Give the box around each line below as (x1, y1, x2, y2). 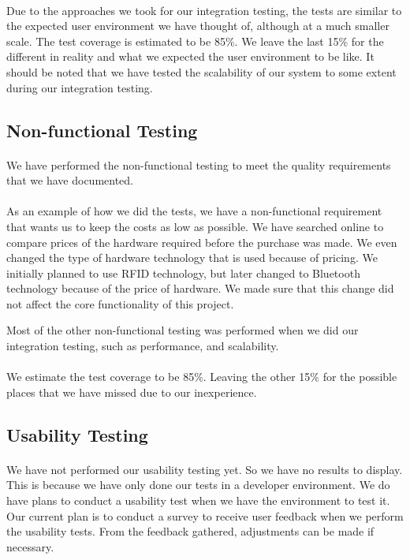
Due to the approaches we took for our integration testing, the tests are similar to (6, 2, 402, 18)
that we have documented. (6, 172, 133, 189)
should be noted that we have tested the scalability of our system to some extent (6, 63, 397, 80)
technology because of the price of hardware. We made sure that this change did (6, 280, 394, 297)
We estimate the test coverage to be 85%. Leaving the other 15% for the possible (6, 368, 397, 385)
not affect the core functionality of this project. (6, 295, 234, 312)
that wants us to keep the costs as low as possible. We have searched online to (6, 218, 384, 234)
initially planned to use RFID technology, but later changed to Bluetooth (6, 264, 360, 281)
